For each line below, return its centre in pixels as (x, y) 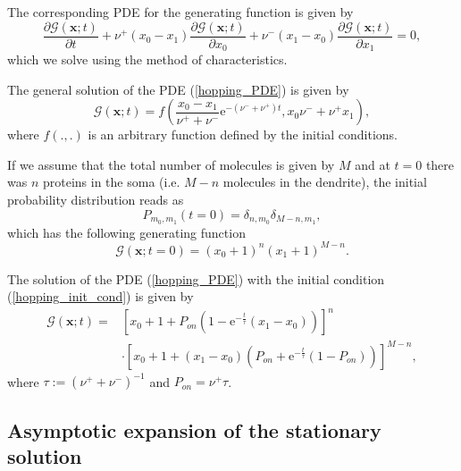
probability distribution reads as (96, 200)
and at (373, 164)
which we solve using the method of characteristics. (147, 59)
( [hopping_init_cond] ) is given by (101, 296)
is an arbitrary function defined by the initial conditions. (243, 135)
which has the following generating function (126, 232)
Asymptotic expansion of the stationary (194, 429)
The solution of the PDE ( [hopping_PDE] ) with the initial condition (196, 278)
